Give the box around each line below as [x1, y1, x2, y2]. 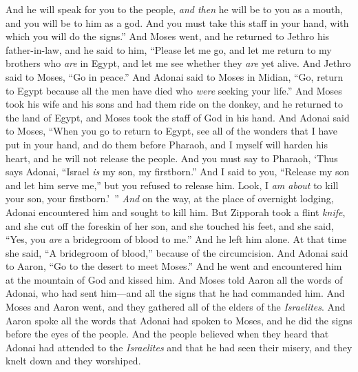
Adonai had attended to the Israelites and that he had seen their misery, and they [6, 340, 352, 354]
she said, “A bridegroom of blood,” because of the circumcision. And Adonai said [6, 245, 348, 260]
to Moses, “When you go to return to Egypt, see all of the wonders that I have [6, 124, 338, 138]
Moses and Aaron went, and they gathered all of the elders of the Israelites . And [6, 300, 346, 314]
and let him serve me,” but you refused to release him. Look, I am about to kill [6, 177, 339, 192]
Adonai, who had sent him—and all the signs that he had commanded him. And [6, 286, 345, 300]
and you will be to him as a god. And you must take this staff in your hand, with [6, 15, 349, 30]
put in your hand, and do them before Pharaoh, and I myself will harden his [6, 137, 328, 151]
